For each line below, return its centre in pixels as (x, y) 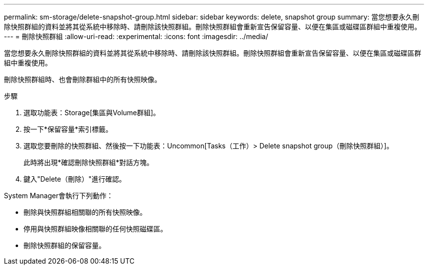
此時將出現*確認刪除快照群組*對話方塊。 (89, 162)
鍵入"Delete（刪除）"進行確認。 (75, 179)
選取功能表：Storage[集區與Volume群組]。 (92, 113)
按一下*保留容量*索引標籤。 (68, 129)
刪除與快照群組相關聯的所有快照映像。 (85, 212)
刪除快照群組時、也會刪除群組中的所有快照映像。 (83, 79)
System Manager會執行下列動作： (59, 196)
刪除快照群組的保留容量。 (64, 245)
